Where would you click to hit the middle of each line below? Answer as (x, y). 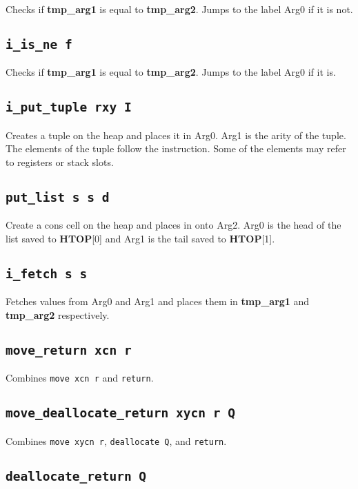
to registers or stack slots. (60, 162)
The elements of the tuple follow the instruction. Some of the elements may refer (176, 148)
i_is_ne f (39, 44)
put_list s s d (58, 197)
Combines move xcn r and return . (80, 378)
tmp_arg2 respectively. (58, 314)
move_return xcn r (69, 350)
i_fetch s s (47, 273)
